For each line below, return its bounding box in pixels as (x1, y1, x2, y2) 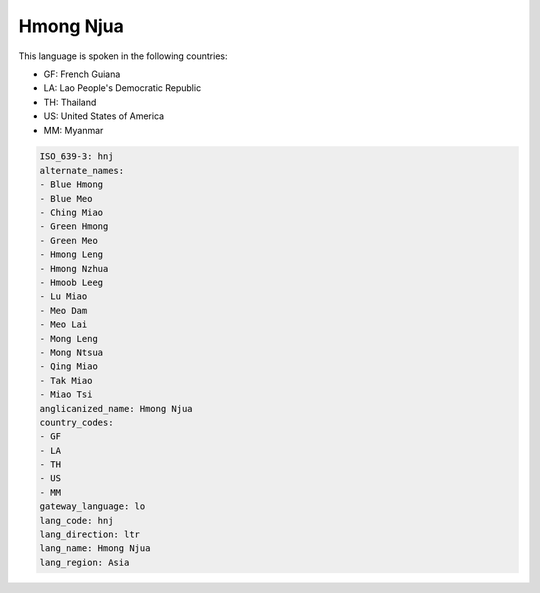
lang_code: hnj (39, 515, 114, 526)
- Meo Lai (39, 319, 88, 330)
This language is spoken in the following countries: (18, 50, 228, 62)
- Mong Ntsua (39, 346, 104, 358)
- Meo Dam (39, 305, 88, 316)
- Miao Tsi (39, 389, 93, 400)
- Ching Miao (39, 207, 104, 219)
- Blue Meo (39, 193, 93, 204)
